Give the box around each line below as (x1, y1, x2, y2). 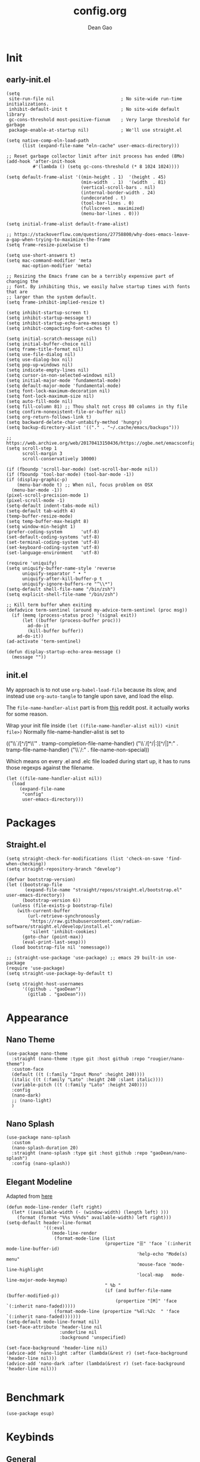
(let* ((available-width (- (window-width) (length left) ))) (11, 1209, 169, 1216)
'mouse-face (136, 1262, 167, 1268)
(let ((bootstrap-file (6, 881, 62, 888)
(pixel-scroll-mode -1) (6, 497, 65, 503)
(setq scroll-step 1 (6, 445, 58, 451)
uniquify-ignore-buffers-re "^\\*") (21, 581, 113, 587)
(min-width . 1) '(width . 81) (80, 179, 167, 185)
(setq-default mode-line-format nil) (6, 1319, 100, 1325)
